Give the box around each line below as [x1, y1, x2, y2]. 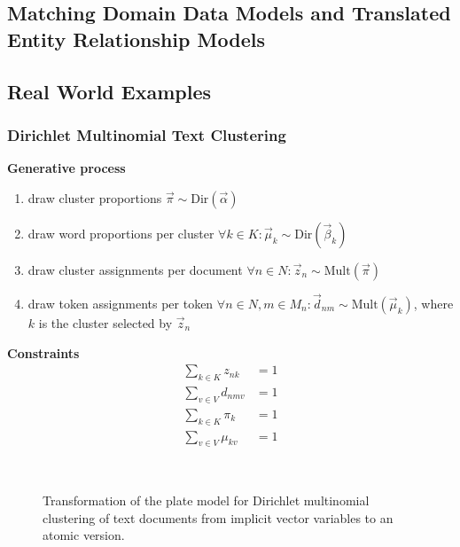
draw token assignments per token [27, 293, 214, 312]
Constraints [7, 343, 80, 362]
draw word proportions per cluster [27, 223, 214, 242]
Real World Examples [7, 77, 212, 105]
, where [413, 293, 454, 312]
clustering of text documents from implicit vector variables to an [43, 508, 394, 527]
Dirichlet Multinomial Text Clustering [7, 123, 286, 145]
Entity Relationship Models [7, 25, 265, 52]
